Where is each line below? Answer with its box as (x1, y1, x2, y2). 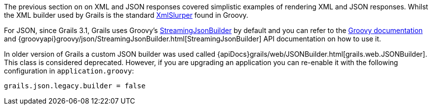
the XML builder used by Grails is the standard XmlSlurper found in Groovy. (4, 11, 248, 19)
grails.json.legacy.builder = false (4, 82, 146, 90)
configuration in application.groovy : (4, 67, 134, 75)
